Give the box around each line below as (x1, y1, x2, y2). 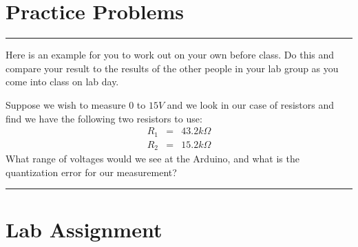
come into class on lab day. (6, 74, 119, 89)
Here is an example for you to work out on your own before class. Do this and (6, 47, 335, 62)
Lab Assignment (6, 215, 162, 244)
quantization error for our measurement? (6, 164, 177, 179)
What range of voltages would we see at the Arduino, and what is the (6, 151, 299, 166)
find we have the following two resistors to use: (6, 111, 202, 125)
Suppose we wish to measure (6, 97, 126, 111)
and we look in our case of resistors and (167, 97, 335, 111)
